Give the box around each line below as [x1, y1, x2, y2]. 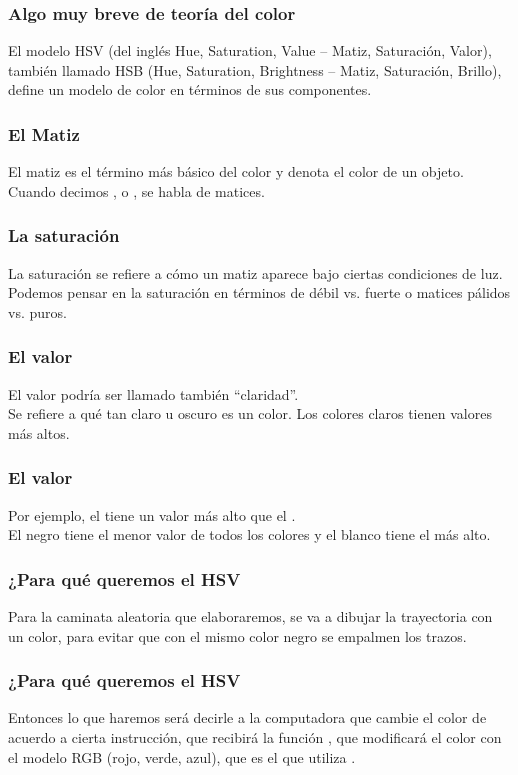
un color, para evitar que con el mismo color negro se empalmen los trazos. [8, 625, 467, 646]
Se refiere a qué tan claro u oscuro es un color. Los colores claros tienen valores [8, 403, 492, 424]
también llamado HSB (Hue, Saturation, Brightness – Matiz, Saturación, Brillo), [8, 59, 502, 80]
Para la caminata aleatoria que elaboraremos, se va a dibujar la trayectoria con [8, 606, 493, 627]
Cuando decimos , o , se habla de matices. [8, 180, 265, 201]
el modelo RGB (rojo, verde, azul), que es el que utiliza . [8, 746, 356, 767]
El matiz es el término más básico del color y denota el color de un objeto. [8, 161, 464, 182]
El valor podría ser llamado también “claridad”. [8, 383, 299, 404]
